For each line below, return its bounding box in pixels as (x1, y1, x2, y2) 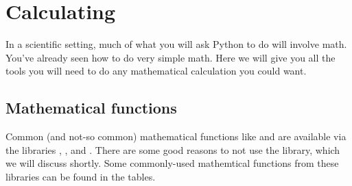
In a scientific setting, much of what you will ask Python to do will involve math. (5, 37, 347, 51)
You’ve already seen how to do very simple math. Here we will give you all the (5, 50, 336, 64)
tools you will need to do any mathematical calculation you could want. (5, 64, 307, 78)
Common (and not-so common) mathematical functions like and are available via (5, 129, 347, 144)
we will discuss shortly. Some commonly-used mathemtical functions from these (5, 156, 339, 170)
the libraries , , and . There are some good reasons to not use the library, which (5, 142, 340, 157)
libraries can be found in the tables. (5, 169, 156, 183)
